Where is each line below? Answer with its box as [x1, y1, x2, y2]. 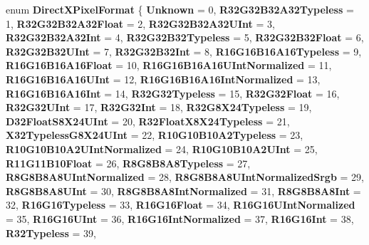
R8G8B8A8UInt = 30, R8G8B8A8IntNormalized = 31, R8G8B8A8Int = [6, 183, 361, 198]
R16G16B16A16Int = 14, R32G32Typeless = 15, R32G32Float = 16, [6, 85, 340, 100]
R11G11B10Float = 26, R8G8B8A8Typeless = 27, [6, 155, 251, 170]
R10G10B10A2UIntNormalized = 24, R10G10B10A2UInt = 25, [6, 141, 318, 156]
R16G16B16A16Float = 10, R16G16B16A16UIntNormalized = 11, [6, 58, 332, 73]
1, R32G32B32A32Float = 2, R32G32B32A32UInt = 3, [6, 16, 275, 31]
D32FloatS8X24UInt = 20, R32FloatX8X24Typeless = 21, [6, 113, 290, 128]
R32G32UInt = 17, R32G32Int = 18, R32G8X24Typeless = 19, [6, 100, 312, 115]
